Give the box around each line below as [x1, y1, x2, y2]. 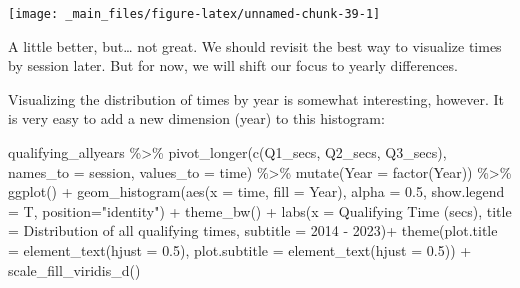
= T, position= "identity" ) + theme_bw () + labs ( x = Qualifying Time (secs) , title [8, 200, 512, 221]
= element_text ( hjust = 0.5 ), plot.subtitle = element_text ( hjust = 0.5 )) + [8, 240, 472, 260]
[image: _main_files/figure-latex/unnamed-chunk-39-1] [8, 7, 381, 21]
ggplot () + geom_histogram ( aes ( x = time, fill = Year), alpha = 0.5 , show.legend [8, 181, 505, 202]
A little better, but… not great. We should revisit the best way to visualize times [8, 35, 502, 56]
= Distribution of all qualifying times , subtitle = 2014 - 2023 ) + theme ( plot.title [8, 220, 498, 241]
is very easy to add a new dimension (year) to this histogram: [8, 108, 385, 129]
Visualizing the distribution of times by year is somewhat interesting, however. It [8, 88, 505, 109]
